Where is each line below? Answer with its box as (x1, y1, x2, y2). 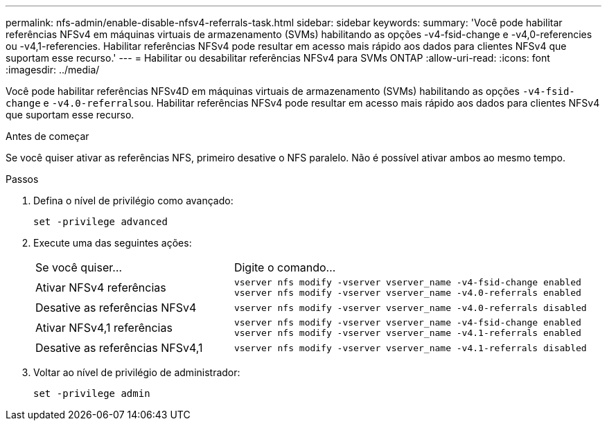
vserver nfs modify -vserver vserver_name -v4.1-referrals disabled (234, 342, 587, 353)
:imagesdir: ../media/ (6, 64, 100, 76)
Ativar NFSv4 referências (35, 281, 166, 294)
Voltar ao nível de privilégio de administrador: (33, 366, 240, 378)
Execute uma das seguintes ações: (33, 237, 192, 249)
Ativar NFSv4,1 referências (35, 321, 173, 335)
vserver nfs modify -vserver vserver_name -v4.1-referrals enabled (234, 328, 581, 338)
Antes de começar (6, 130, 89, 142)
